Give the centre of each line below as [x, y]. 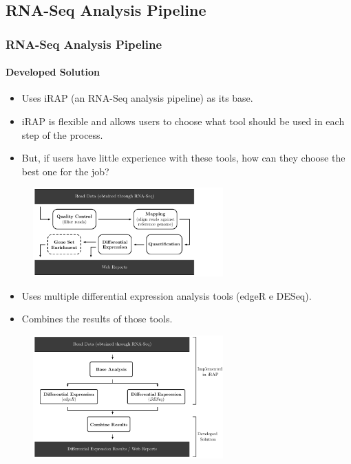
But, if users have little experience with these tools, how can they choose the [183, 158]
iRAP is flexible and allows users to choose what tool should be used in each [183, 121]
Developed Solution [53, 72]
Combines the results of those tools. [97, 319]
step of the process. [62, 134]
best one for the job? [65, 171]
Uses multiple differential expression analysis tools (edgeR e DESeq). [167, 295]
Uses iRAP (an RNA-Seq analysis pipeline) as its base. [137, 98]
